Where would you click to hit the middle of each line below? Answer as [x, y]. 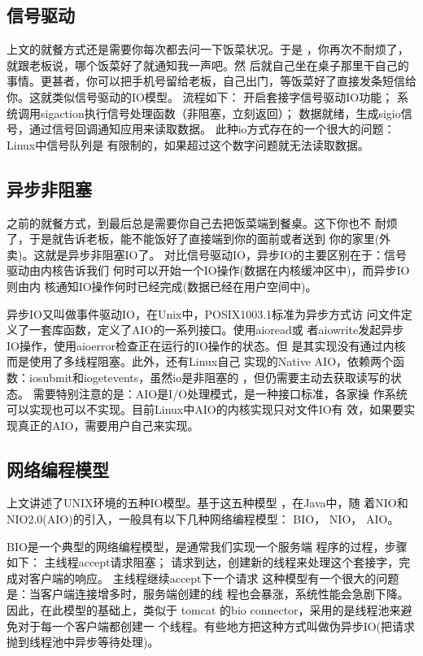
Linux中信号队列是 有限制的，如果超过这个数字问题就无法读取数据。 [188, 144]
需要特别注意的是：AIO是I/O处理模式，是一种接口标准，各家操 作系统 [220, 393]
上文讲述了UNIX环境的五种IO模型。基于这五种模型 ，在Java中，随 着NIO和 [207, 503]
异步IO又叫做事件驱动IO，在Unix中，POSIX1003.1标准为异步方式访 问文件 [204, 313]
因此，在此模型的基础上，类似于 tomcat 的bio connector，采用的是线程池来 [204, 610]
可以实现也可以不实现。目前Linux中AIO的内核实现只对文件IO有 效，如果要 [205, 409]
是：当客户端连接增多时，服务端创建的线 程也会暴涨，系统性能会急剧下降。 [208, 594]
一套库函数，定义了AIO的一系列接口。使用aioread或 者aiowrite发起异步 [216, 330]
